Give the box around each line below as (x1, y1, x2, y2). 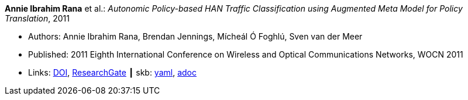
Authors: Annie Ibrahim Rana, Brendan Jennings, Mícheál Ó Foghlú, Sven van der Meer (28, 31, 363, 41)
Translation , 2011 (5, 13, 70, 23)
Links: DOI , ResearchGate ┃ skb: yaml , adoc (28, 67, 197, 77)
